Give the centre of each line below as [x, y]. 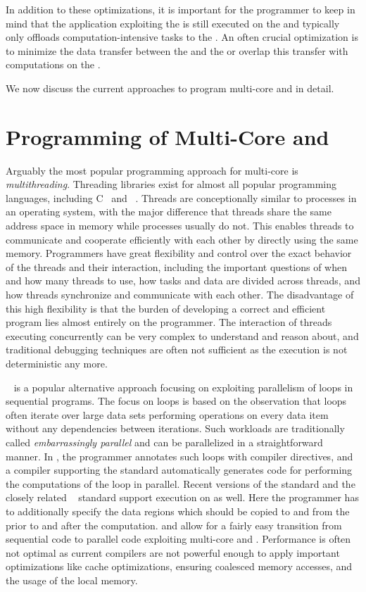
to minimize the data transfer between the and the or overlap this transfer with [177, 50]
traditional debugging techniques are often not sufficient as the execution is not [177, 349]
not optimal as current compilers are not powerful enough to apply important [173, 552]
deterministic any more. [57, 363]
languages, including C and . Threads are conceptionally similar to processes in [181, 197]
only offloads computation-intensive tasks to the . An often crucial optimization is [182, 37]
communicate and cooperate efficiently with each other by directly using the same [182, 239]
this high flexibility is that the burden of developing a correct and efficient [166, 308]
